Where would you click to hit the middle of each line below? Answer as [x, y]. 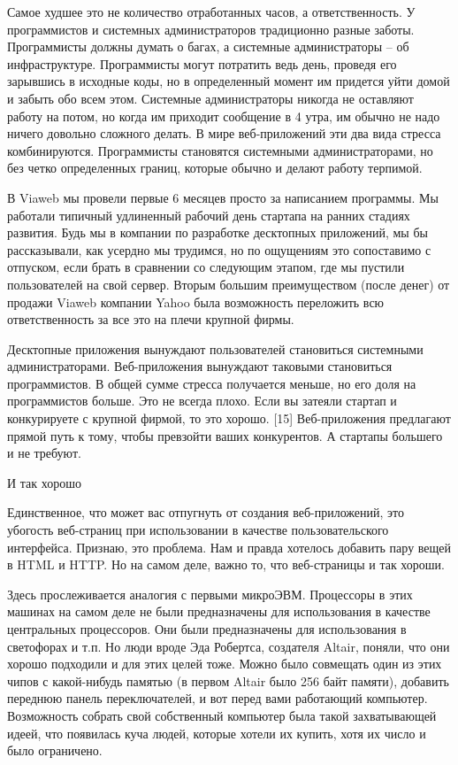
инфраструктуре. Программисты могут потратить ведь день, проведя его [202, 63]
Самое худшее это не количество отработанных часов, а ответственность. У [211, 12]
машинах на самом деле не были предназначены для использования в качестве [219, 611]
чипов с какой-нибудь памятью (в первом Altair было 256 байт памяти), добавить [228, 680]
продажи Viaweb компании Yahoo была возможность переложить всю [196, 301]
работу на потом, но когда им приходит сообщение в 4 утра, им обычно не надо [224, 116]
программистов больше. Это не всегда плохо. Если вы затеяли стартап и [202, 401]
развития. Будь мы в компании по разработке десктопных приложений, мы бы [218, 232]
